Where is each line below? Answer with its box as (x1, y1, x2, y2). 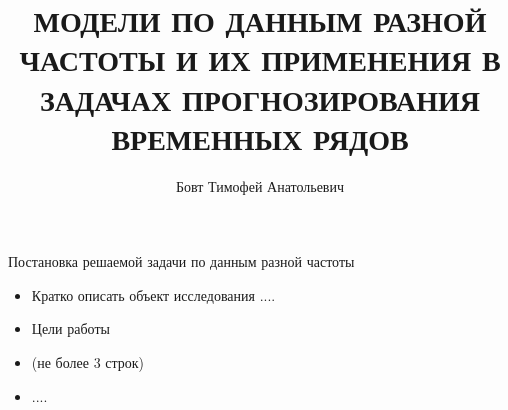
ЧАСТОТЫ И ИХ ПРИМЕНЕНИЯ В (19, 39, 501, 80)
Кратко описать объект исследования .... (31, 284, 276, 305)
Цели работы (31, 318, 110, 339)
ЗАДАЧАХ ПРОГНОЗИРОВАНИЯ (39, 78, 480, 119)
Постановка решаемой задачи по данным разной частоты (8, 251, 355, 272)
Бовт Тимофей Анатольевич (175, 175, 344, 196)
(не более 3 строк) (31, 352, 145, 373)
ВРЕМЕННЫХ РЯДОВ (111, 117, 409, 158)
